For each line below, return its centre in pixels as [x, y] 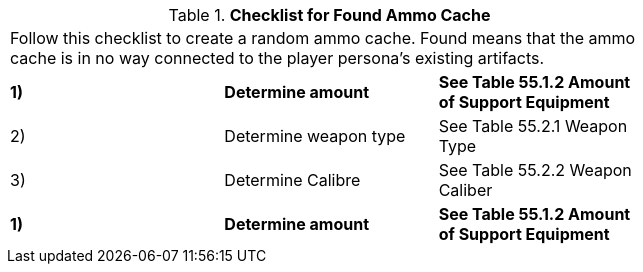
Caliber [465, 190]
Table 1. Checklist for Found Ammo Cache [329, 15]
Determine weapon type [315, 136]
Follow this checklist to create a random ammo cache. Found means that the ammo [323, 38]
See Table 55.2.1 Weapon [533, 126]
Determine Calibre [292, 180]
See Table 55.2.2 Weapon [535, 170]
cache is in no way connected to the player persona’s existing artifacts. [277, 58]
